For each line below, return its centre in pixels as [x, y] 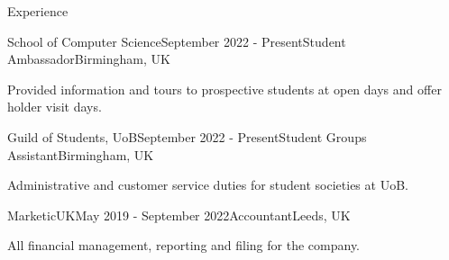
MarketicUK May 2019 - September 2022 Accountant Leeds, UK [179, 215]
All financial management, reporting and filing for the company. [184, 245]
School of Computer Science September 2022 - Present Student [177, 41]
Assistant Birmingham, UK [81, 154]
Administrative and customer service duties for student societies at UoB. [208, 185]
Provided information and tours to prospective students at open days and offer [224, 89]
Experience [38, 11]
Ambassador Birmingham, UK [89, 59]
